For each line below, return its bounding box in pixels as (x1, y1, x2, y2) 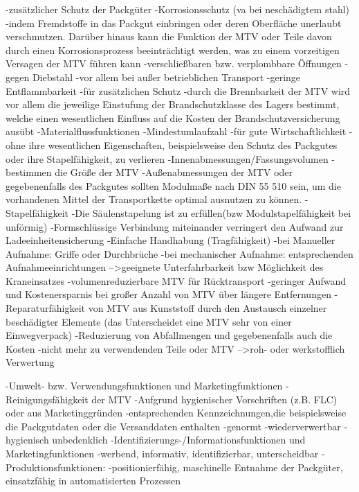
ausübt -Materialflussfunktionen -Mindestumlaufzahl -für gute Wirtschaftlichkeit (6, 124, 347, 139)
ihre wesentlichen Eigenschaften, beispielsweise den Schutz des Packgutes (28, 137, 338, 152)
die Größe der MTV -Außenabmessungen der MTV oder (55, 165, 293, 179)
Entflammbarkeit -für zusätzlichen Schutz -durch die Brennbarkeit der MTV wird (6, 83, 351, 98)
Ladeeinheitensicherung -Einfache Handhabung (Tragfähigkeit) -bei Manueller (6, 233, 335, 247)
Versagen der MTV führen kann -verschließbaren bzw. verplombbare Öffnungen (6, 56, 342, 71)
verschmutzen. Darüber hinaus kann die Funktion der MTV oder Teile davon (6, 29, 332, 44)
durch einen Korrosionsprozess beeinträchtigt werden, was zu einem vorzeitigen (6, 42, 340, 57)
